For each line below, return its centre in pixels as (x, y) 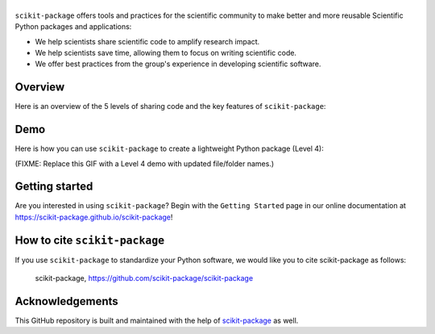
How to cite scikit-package (90, 240)
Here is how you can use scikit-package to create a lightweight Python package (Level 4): (169, 148)
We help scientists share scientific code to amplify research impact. (147, 41)
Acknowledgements (66, 301)
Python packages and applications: (73, 27)
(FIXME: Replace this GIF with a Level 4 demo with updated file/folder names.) (145, 163)
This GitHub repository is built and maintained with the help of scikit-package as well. (157, 321)
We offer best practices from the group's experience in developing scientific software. (178, 64)
